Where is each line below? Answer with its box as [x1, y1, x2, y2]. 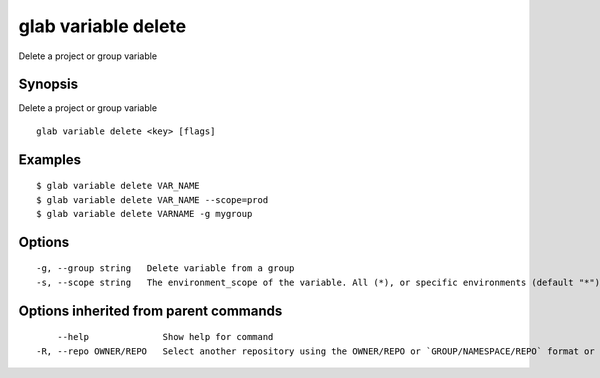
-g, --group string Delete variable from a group [36, 263, 295, 274]
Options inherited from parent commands [18, 302, 283, 319]
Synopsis [18, 76, 79, 93]
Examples [18, 151, 82, 168]
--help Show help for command [56, 331, 274, 343]
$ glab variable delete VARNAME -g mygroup [36, 208, 253, 220]
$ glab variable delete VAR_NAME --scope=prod [36, 194, 269, 205]
